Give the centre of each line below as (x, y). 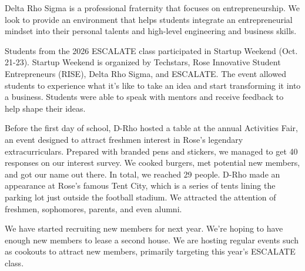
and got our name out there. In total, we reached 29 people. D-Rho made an (143, 174)
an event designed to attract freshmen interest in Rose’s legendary (124, 139)
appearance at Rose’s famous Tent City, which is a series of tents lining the (140, 185)
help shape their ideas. (45, 108)
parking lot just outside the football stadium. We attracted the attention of (140, 197)
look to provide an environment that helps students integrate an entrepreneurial (149, 19)
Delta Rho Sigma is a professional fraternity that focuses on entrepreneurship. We (152, 8)
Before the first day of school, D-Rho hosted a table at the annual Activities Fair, (151, 128)
